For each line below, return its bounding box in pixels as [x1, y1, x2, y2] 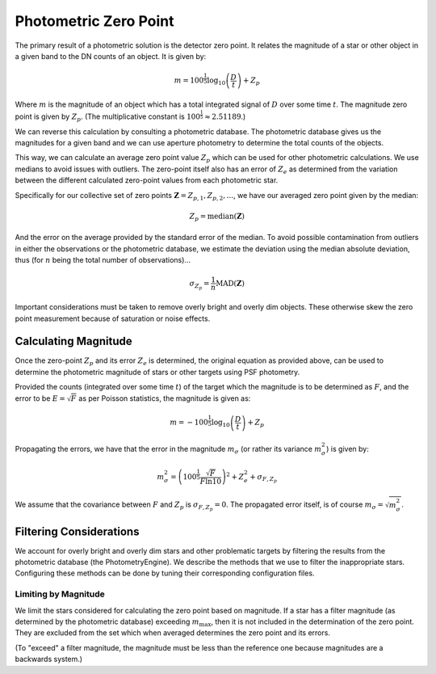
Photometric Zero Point [15, 12, 174, 30]
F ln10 [199, 477, 222, 487]
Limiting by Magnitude [15, 588, 105, 600]
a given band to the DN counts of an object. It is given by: [15, 51, 207, 61]
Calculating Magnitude [15, 335, 132, 348]
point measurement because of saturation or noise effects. [15, 314, 211, 323]
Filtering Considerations [15, 524, 140, 538]
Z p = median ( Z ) [189, 211, 245, 222]
